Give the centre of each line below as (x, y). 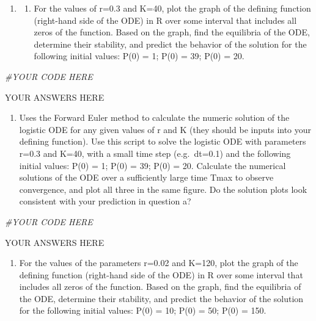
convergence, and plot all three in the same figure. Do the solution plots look (163, 189)
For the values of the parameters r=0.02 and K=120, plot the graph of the (159, 263)
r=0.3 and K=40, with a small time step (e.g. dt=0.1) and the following (155, 153)
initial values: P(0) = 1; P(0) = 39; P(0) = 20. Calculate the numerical (152, 165)
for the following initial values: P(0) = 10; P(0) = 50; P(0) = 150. (143, 310)
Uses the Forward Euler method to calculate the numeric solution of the (154, 117)
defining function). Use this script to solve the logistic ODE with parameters (163, 141)
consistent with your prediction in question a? (105, 201)
